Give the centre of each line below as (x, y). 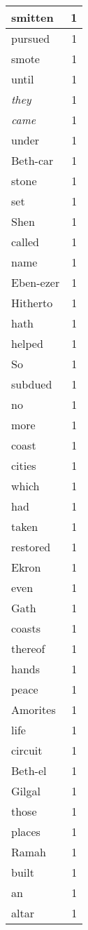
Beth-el (29, 770)
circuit (27, 750)
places (26, 831)
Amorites (34, 709)
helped (27, 343)
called (25, 242)
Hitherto (32, 303)
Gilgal (26, 791)
